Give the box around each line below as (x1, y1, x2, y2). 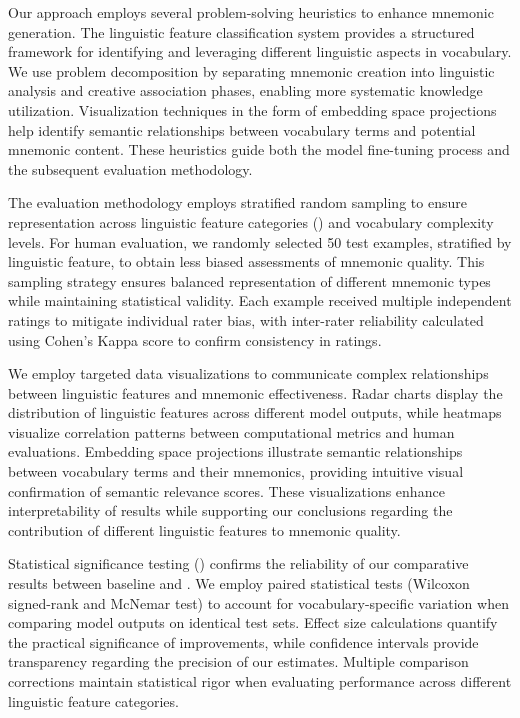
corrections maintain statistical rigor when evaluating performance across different (8, 671, 512, 691)
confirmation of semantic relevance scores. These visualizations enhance (8, 480, 445, 501)
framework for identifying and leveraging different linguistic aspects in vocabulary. (8, 41, 512, 62)
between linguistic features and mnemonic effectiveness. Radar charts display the (8, 382, 503, 403)
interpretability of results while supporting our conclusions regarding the (8, 500, 453, 521)
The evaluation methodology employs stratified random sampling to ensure (8, 192, 467, 213)
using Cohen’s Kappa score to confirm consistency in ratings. (8, 329, 382, 350)
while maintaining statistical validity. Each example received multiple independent (8, 290, 512, 311)
